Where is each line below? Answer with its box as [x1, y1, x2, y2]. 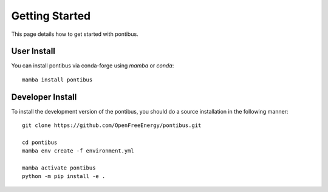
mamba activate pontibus [22, 165, 96, 171]
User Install [11, 46, 56, 57]
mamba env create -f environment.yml [22, 148, 135, 154]
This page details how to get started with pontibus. [11, 30, 139, 38]
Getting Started [11, 9, 91, 22]
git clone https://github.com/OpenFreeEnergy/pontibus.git [22, 122, 202, 129]
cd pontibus [22, 139, 58, 146]
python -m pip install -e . [22, 173, 106, 180]
